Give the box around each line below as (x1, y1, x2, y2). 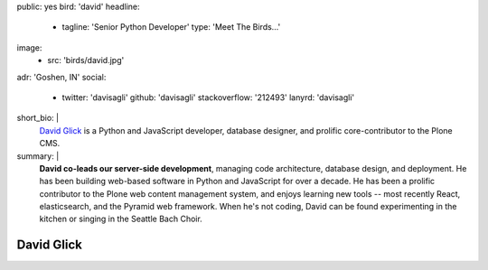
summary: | (16, 150, 60, 162)
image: (16, 42, 42, 53)
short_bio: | (16, 113, 59, 124)
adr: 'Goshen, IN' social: (16, 71, 107, 82)
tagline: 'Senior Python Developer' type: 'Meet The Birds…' (61, 22, 281, 33)
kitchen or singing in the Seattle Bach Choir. (39, 213, 202, 225)
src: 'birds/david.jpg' (47, 55, 125, 66)
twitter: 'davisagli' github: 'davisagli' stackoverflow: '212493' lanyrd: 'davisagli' (61, 91, 355, 103)
